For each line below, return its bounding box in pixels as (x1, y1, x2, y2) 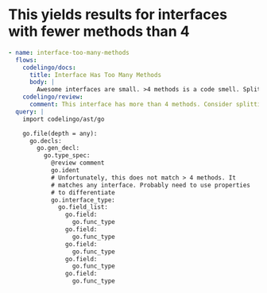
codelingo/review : (22, 93, 83, 101)
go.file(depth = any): (22, 129, 98, 137)
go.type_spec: (43, 152, 91, 160)
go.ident (50, 167, 80, 175)
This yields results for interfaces (8, 6, 228, 24)
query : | (15, 107, 44, 116)
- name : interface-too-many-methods (8, 48, 130, 56)
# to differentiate (50, 188, 115, 196)
